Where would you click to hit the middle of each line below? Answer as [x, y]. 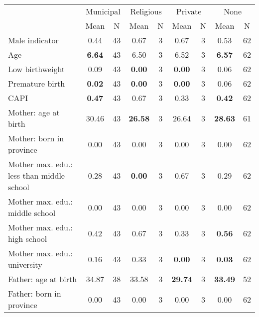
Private [189, 11]
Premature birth [37, 83]
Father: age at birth [43, 279]
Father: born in [35, 293]
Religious [146, 11]
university [25, 264]
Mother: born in [36, 138]
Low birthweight [37, 69]
